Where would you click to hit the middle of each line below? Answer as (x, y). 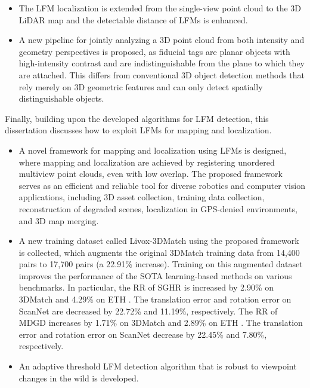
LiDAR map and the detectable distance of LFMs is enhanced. (133, 19)
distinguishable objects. (61, 98)
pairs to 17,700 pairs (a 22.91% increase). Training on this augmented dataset (161, 264)
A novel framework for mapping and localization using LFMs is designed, (153, 150)
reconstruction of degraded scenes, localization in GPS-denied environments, (158, 208)
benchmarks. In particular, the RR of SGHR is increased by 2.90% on (146, 287)
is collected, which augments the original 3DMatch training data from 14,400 (159, 252)
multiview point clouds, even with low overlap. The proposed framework (151, 174)
